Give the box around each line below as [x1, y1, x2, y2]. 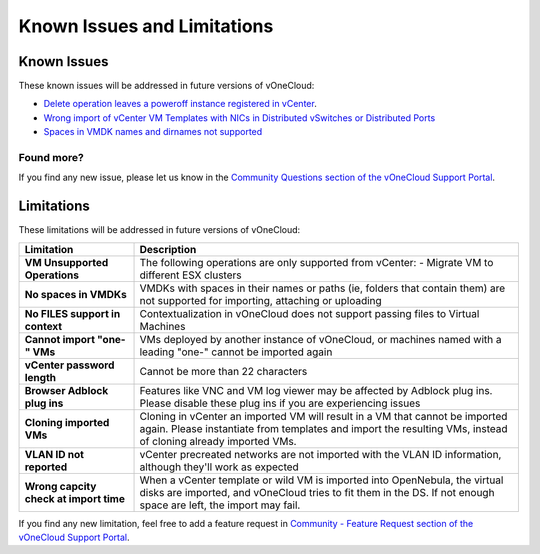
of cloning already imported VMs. [139, 434, 297, 448]
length [24, 370, 57, 384]
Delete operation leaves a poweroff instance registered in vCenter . [43, 98, 317, 110]
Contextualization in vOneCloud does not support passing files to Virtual [139, 306, 480, 320]
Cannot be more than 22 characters [139, 364, 308, 378]
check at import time [24, 491, 125, 505]
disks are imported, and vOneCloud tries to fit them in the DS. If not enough [139, 485, 495, 499]
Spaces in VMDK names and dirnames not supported [43, 126, 263, 138]
